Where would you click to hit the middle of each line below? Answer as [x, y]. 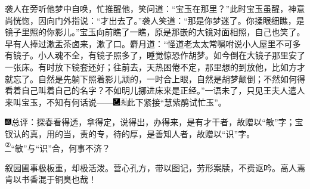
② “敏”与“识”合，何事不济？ [58, 147]
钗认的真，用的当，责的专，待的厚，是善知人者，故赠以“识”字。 [130, 133]
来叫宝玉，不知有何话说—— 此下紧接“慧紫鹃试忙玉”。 [116, 102]
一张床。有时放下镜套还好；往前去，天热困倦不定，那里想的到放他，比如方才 [155, 66]
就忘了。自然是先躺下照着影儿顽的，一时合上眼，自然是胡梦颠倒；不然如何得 [155, 78]
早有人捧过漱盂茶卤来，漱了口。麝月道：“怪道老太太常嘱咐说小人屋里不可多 [153, 43]
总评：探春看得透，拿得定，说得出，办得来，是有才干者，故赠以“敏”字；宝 [157, 122]
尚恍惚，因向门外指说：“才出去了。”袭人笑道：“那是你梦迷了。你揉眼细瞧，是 [155, 20]
